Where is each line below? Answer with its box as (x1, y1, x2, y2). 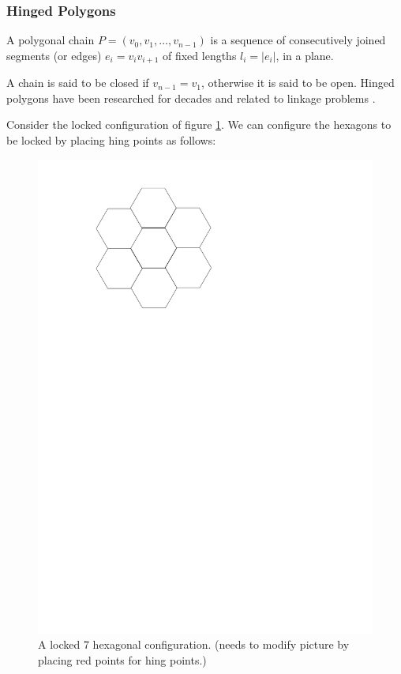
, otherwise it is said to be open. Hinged (200, 74, 395, 91)
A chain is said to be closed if (6, 74, 149, 91)
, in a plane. (275, 47, 334, 63)
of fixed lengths (162, 47, 237, 63)
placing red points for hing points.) (38, 651, 207, 668)
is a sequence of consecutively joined (210, 32, 386, 48)
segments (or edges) (6, 47, 102, 63)
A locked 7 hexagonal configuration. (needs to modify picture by (38, 636, 350, 653)
